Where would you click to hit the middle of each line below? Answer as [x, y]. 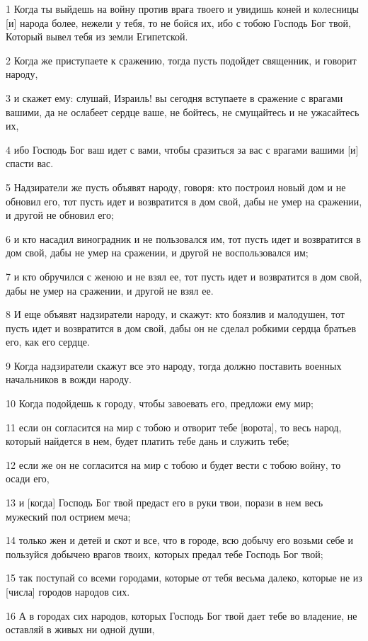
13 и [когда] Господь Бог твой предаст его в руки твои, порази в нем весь [165, 503]
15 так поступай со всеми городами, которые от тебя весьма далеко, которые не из [184, 578]
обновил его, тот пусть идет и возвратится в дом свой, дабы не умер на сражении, [184, 201]
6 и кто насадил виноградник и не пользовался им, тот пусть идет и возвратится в [183, 238]
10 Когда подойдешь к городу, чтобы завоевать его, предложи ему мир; [160, 403]
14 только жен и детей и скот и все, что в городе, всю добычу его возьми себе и [179, 540]
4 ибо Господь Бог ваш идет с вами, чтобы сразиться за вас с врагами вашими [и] [182, 149]
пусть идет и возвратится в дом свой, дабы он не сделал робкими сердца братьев [181, 328]
